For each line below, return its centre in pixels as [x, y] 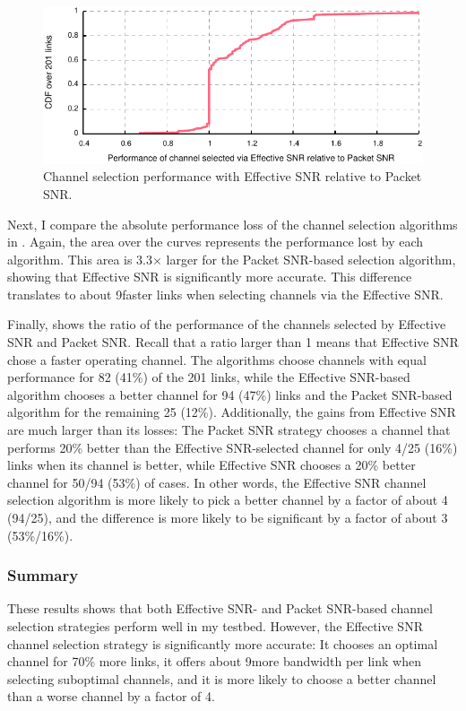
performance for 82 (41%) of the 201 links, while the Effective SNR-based [209, 377]
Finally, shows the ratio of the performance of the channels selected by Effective [227, 324]
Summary [43, 575]
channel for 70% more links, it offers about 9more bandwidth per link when [214, 661]
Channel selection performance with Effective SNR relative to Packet [233, 176]
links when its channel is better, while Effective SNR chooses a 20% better [211, 465]
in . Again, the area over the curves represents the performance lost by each [216, 242]
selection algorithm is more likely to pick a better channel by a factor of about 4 [228, 500]
